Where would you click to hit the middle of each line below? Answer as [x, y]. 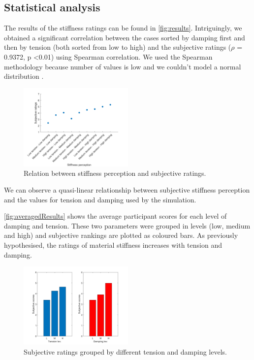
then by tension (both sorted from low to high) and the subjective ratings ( [118, 47]
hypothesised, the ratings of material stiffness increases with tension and [113, 245]
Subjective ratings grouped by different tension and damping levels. [125, 351]
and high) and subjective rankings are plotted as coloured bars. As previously [121, 235]
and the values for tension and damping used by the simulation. [100, 199]
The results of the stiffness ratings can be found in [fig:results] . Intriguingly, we [123, 28]
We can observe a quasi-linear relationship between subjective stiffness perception [127, 189]
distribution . [24, 76]
